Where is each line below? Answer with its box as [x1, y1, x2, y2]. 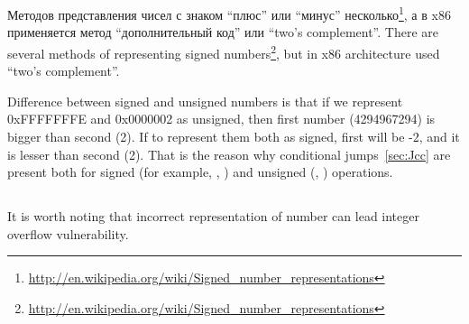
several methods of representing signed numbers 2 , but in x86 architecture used [7, 42, 440, 62]
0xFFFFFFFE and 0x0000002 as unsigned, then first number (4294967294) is [7, 109, 436, 128]
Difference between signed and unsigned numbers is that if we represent [7, 91, 403, 110]
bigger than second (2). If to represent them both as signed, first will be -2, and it [7, 127, 460, 146]
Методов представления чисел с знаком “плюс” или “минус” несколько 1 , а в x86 [7, 3, 451, 23]
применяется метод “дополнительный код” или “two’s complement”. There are [7, 23, 439, 42]
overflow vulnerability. [7, 224, 129, 243]
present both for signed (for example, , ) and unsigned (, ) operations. [7, 162, 393, 181]
